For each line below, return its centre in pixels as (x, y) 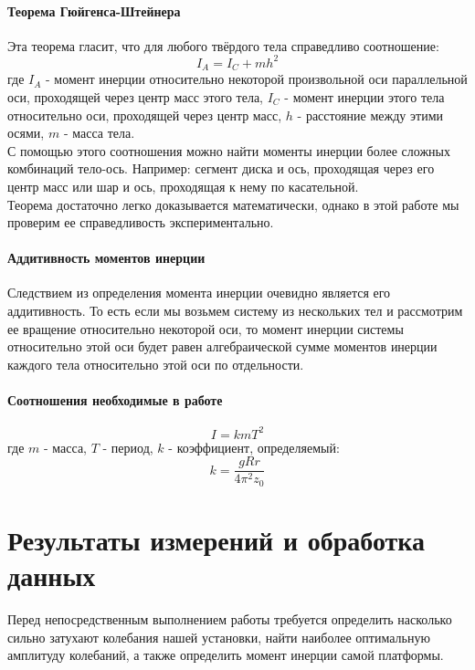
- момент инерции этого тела (364, 96)
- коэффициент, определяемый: (254, 447)
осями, (26, 133)
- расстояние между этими (370, 115)
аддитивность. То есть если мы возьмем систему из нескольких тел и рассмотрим (235, 311)
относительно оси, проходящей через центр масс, (145, 115)
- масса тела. (99, 133)
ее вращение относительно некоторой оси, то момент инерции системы (206, 328)
